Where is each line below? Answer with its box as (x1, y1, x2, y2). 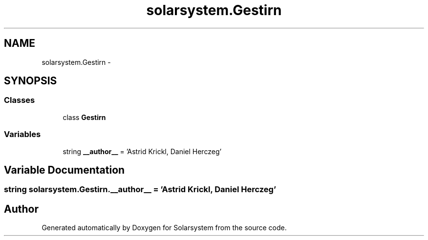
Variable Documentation (4, 163, 125, 176)
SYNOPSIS (4, 75, 57, 87)
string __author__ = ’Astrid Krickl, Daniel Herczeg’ (63, 147, 222, 156)
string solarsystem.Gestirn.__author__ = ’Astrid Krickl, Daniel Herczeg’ (4, 184, 276, 195)
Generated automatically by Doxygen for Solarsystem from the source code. (42, 223, 287, 232)
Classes (4, 95, 35, 105)
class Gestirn (63, 113, 106, 121)
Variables (4, 129, 41, 140)
